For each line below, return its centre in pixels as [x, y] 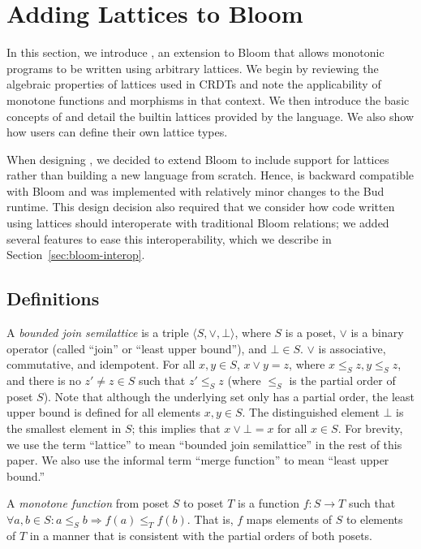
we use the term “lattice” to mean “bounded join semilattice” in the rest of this [204, 444]
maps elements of [289, 519]
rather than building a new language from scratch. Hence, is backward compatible [210, 175]
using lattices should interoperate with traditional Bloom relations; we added [198, 223]
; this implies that [176, 428]
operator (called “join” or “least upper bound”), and [137, 348]
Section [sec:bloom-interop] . [76, 255]
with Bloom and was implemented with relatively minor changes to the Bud [195, 190]
